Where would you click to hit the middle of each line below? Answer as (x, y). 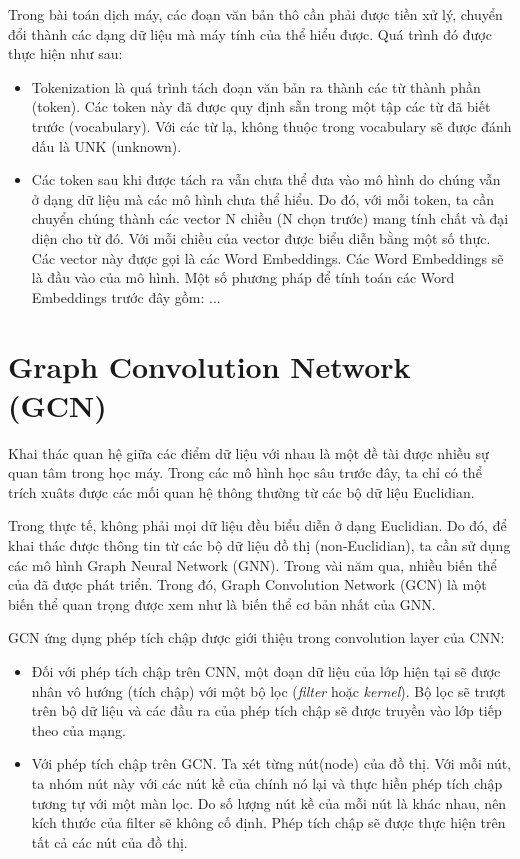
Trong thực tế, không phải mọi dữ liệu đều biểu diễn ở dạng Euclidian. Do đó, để (257, 525)
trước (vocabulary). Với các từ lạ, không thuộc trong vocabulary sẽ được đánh (271, 125)
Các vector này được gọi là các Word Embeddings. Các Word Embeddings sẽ (267, 257)
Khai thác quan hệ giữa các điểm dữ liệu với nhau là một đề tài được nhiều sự (248, 452)
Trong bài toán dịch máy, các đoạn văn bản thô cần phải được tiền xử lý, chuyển (255, 14)
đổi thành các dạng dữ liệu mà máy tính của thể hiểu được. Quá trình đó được (250, 33)
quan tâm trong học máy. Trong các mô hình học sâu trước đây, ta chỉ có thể (245, 472)
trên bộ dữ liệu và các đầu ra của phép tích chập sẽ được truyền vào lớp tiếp (266, 710)
